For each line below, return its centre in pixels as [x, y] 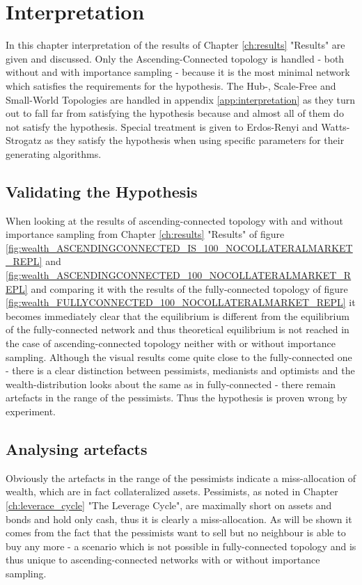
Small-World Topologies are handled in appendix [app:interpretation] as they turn [181, 99]
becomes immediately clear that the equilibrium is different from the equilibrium [178, 315]
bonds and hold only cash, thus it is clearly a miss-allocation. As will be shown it [179, 519]
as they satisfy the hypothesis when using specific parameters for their [195, 140]
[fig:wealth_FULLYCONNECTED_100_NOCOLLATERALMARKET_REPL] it [181, 302]
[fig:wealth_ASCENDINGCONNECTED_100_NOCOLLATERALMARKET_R [179, 275]
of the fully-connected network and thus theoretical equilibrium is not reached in [178, 329]
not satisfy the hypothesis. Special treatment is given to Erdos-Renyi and [162, 126]
